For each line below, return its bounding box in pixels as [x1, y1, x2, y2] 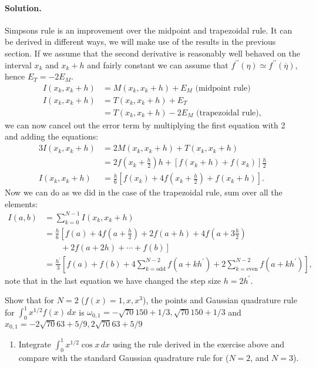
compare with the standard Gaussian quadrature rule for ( [18, 351, 229, 363]
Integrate [18, 337, 52, 350]
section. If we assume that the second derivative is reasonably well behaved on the [5, 47, 300, 59]
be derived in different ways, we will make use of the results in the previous [5, 35, 276, 48]
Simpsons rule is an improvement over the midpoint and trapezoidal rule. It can [5, 24, 293, 36]
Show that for [5, 294, 55, 306]
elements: [5, 197, 38, 210]
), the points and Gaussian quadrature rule [142, 294, 297, 306]
